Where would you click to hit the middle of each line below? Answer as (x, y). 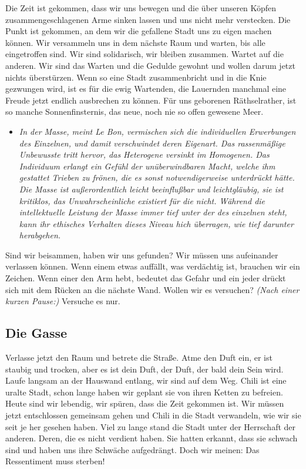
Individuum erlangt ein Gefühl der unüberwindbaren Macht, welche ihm (147, 166)
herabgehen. (40, 235)
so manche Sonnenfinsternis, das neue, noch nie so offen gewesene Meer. (134, 112)
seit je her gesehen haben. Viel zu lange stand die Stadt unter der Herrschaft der (151, 426)
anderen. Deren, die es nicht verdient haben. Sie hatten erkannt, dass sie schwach (152, 438)
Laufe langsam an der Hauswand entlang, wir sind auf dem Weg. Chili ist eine (146, 380)
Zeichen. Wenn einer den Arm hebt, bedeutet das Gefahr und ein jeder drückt (146, 278)
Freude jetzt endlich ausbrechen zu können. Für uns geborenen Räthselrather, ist (151, 100)
